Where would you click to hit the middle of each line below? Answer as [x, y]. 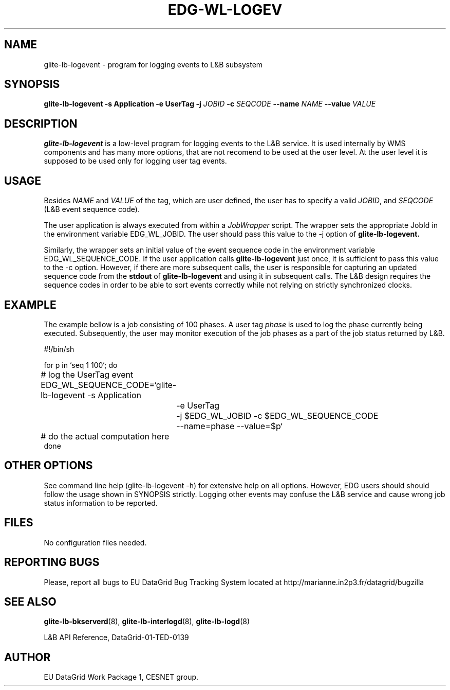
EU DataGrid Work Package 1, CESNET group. [121, 677]
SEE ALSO [30, 601]
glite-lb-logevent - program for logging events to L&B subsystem [153, 64]
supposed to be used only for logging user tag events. [135, 161]
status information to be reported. [101, 503]
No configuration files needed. [95, 542]
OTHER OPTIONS [49, 466]
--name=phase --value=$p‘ [229, 426]
